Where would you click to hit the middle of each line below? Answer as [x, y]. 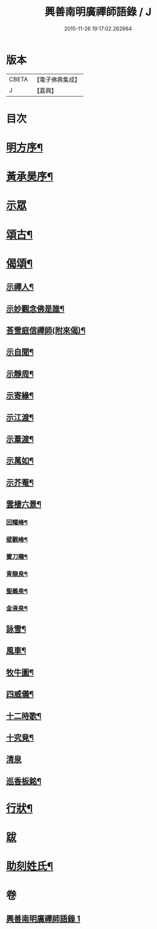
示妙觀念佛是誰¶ [35, 309]
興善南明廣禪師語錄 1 [43, 919]
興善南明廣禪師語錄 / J [98, 12]
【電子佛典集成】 [57, 80]
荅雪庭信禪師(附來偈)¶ [46, 330]
